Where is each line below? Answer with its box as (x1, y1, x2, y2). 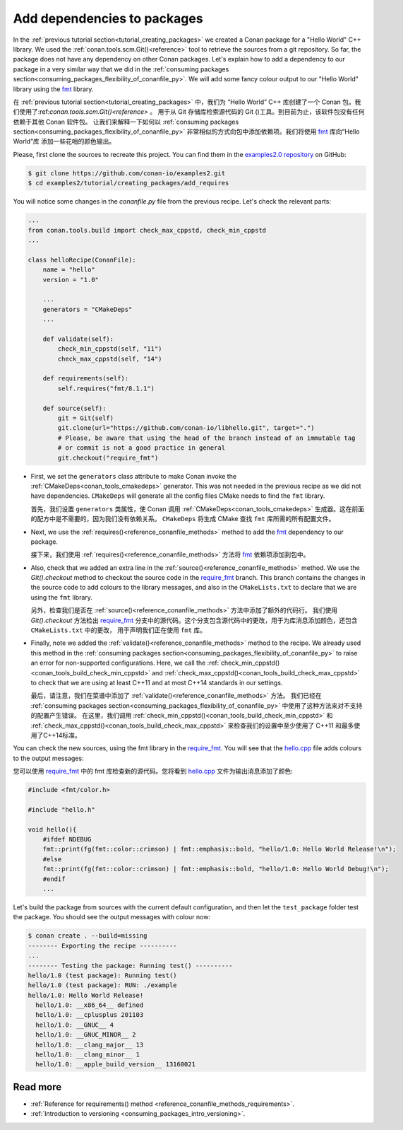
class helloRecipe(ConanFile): (28, 255, 137, 264)
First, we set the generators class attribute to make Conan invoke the (30, 472, 236, 480)
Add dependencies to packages (13, 11, 204, 26)
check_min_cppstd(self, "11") (57, 345, 162, 353)
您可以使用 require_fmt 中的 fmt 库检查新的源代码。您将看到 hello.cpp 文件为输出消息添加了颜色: (13, 767, 293, 776)
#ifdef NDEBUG (42, 835, 92, 844)
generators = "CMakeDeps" (42, 305, 133, 313)
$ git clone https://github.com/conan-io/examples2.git (28, 169, 226, 177)
